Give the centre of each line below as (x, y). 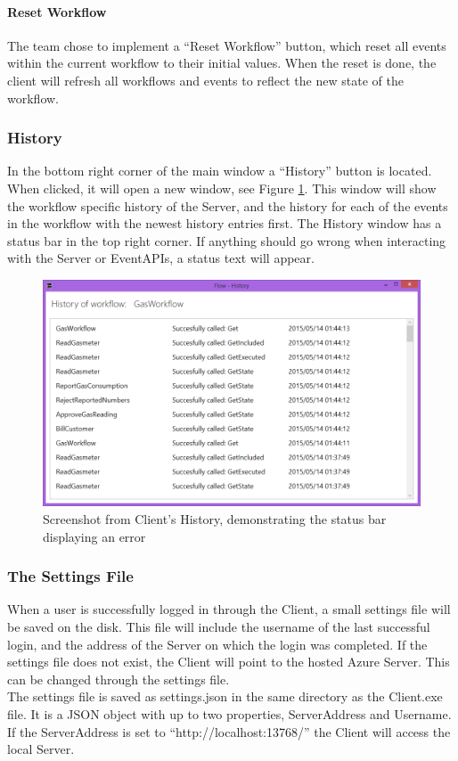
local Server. (41, 749)
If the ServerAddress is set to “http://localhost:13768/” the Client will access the (229, 731)
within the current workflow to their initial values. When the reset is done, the (222, 63)
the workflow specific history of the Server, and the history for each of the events (228, 205)
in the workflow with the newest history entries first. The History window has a (225, 223)
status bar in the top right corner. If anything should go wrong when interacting (227, 240)
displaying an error (94, 536)
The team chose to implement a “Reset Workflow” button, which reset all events (227, 45)
